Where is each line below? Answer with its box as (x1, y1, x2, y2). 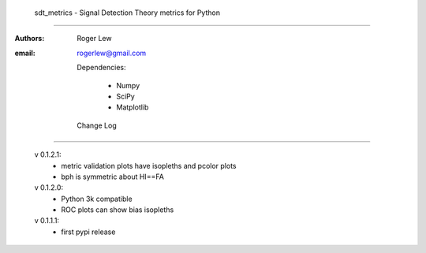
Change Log (77, 121, 118, 130)
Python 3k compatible (61, 194, 133, 203)
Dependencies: (77, 63, 126, 73)
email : (14, 48, 35, 58)
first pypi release (61, 227, 116, 236)
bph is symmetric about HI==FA (61, 172, 165, 181)
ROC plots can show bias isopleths (61, 205, 174, 214)
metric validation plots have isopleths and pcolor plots (61, 161, 237, 170)
